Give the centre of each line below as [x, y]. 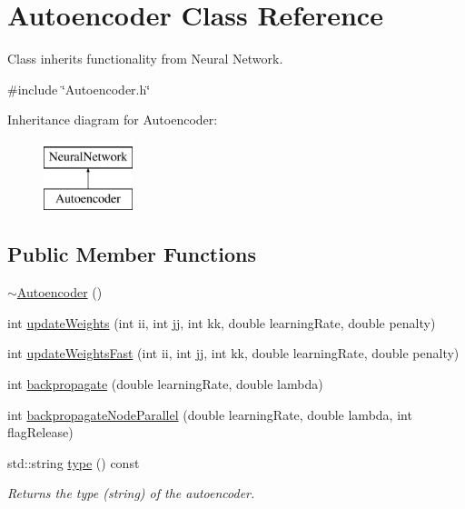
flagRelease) [40, 432]
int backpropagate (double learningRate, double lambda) [165, 384]
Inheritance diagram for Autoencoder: [113, 120]
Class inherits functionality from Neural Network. [145, 59]
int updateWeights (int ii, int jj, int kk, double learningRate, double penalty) [222, 322]
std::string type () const [74, 462]
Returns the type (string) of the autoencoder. [131, 493]
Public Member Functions [132, 254]
